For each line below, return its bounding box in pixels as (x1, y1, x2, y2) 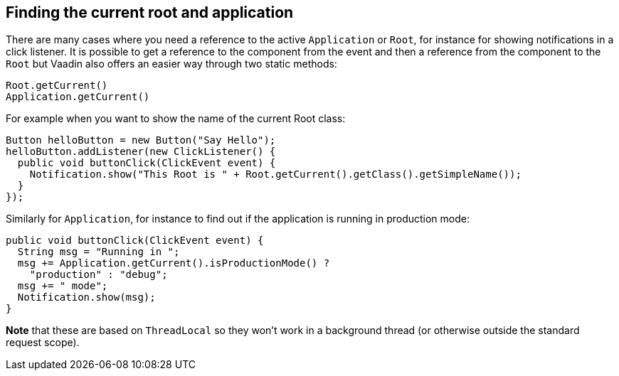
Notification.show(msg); (17, 291, 156, 304)
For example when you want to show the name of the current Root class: (6, 112, 346, 125)
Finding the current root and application (6, 4, 294, 21)
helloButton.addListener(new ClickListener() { (6, 146, 276, 158)
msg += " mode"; (17, 280, 108, 292)
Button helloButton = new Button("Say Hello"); (6, 134, 276, 146)
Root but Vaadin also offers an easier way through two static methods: (6, 58, 337, 70)
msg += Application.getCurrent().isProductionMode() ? (17, 257, 330, 269)
